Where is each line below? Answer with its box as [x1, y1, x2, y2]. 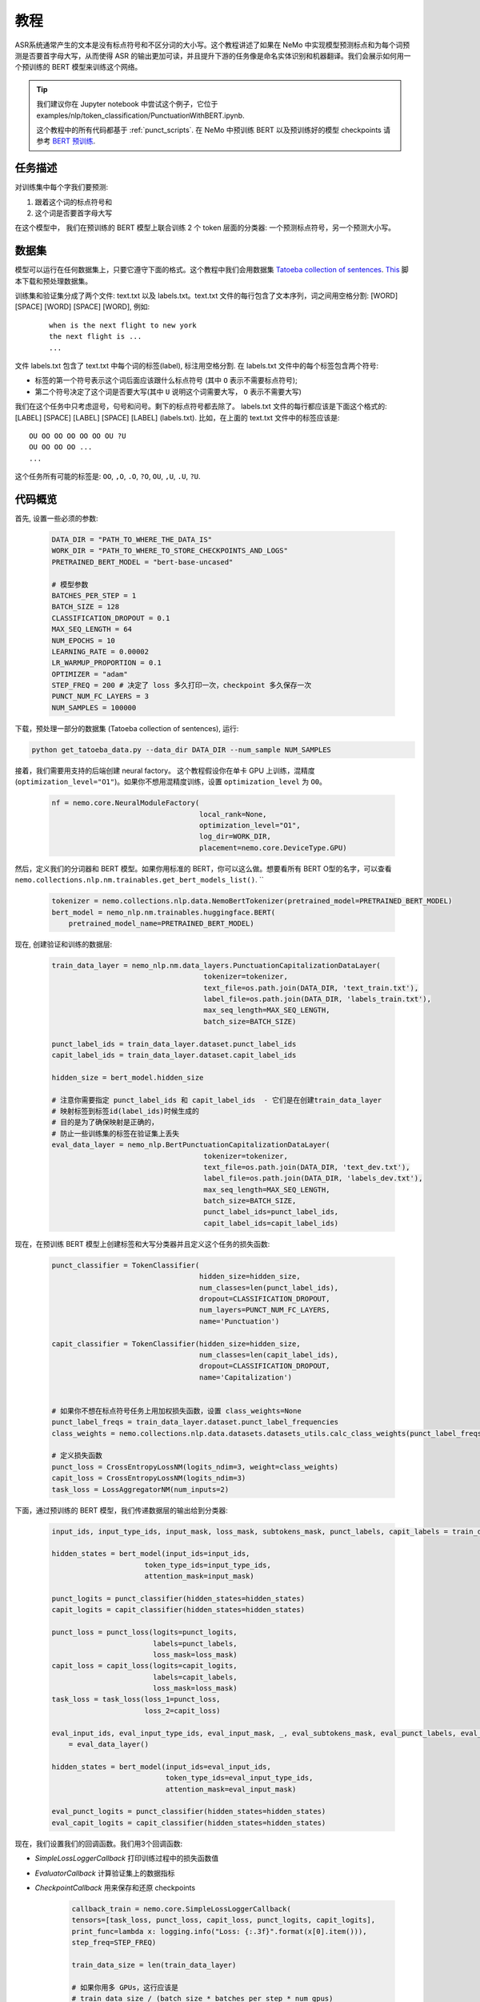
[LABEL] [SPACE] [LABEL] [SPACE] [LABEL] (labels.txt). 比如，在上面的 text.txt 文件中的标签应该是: [14, 412, 340, 422]
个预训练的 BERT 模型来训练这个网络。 [14, 62, 142, 72]
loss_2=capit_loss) [144, 1706, 221, 1715]
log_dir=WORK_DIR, [198, 832, 271, 841]
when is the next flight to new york [49, 320, 198, 330]
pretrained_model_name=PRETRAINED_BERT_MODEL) [68, 919, 255, 928]
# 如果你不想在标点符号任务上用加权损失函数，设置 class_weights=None [51, 1406, 302, 1415]
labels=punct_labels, [152, 1638, 238, 1648]
